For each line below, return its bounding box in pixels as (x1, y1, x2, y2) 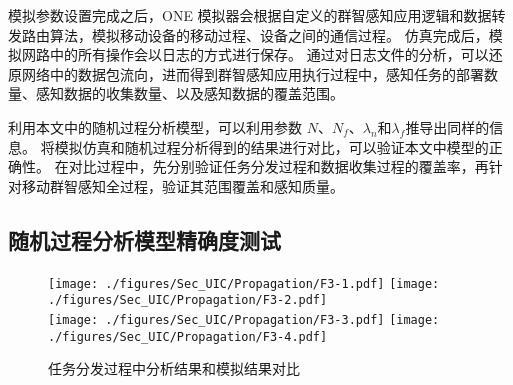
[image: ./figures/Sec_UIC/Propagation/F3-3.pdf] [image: (48, 312, 440, 327)
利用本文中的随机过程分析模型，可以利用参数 (8, 116, 302, 137)
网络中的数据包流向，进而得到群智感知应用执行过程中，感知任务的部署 (21, 63, 484, 84)
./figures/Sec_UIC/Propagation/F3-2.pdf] (48, 293, 328, 308)
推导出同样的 (405, 116, 490, 137)
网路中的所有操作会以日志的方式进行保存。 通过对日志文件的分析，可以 (21, 44, 489, 65)
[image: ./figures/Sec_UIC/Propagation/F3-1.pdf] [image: (48, 276, 440, 291)
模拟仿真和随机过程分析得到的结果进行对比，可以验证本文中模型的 (54, 136, 489, 157)
